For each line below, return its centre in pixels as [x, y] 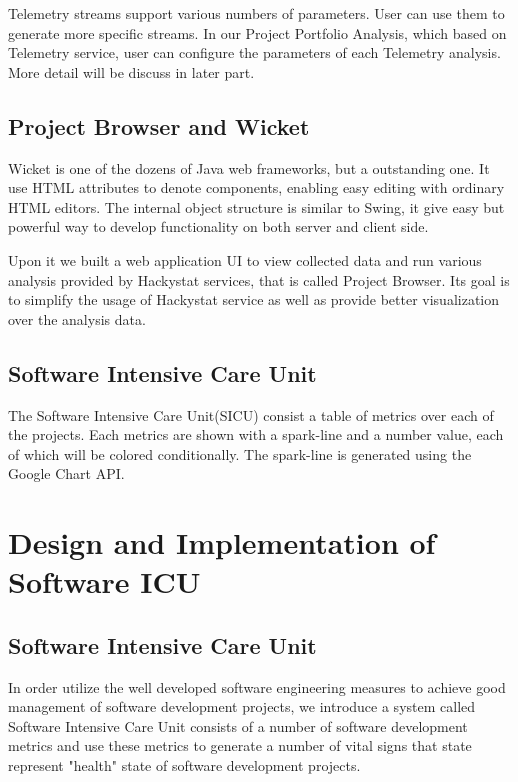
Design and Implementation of [222, 542]
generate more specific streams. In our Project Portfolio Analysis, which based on [257, 32]
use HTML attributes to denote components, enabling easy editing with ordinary [256, 187]
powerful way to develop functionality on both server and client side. [218, 226]
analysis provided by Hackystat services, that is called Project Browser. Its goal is [259, 279]
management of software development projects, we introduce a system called [242, 706]
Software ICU [104, 581]
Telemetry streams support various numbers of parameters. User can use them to [256, 13]
